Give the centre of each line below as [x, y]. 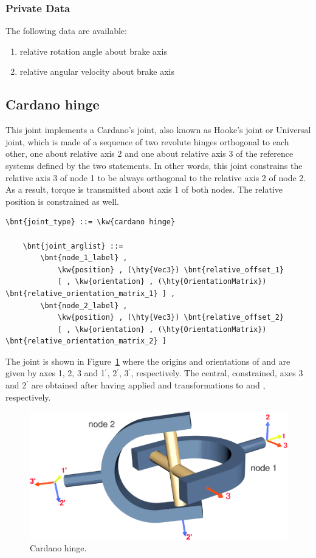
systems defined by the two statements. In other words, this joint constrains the [154, 165]
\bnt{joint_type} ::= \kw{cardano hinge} [91, 222]
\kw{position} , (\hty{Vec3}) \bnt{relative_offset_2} [171, 318]
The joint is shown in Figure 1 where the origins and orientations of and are [148, 361]
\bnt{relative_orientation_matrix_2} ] [86, 341]
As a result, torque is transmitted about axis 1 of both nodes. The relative [144, 189]
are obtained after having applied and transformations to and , [148, 385]
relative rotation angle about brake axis [93, 51]
